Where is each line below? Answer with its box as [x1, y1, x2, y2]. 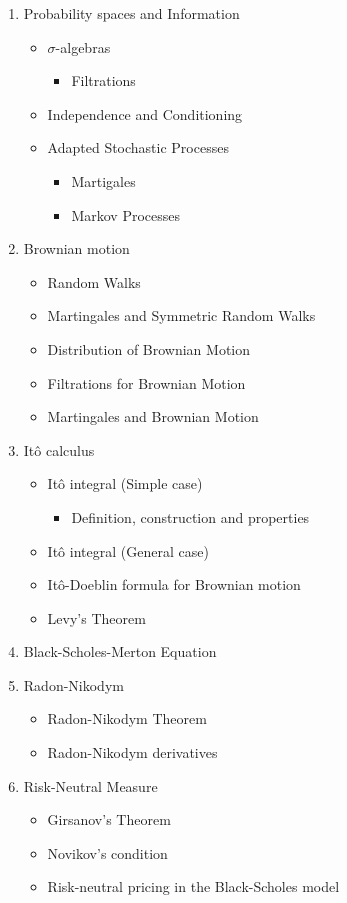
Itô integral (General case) [47, 540, 209, 561]
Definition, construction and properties [71, 506, 310, 527]
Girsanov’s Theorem [47, 809, 171, 830]
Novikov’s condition [47, 842, 168, 863]
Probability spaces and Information [23, 3, 240, 23]
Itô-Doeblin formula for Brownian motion [47, 574, 301, 595]
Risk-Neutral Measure [23, 775, 158, 796]
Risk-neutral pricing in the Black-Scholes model [47, 876, 340, 897]
